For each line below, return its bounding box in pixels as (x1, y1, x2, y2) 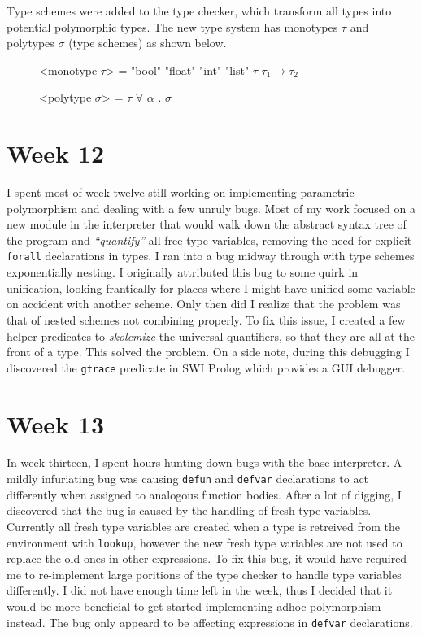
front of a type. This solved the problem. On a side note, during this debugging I (7, 343, 410, 360)
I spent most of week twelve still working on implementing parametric (7, 184, 355, 201)
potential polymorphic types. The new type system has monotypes (7, 18, 338, 35)
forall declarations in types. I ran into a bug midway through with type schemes (7, 247, 415, 264)
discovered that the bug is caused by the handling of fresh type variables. (7, 502, 372, 519)
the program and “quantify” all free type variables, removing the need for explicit (7, 231, 412, 248)
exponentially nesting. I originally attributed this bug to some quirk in (7, 264, 359, 281)
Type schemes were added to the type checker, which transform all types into (7, 2, 392, 19)
